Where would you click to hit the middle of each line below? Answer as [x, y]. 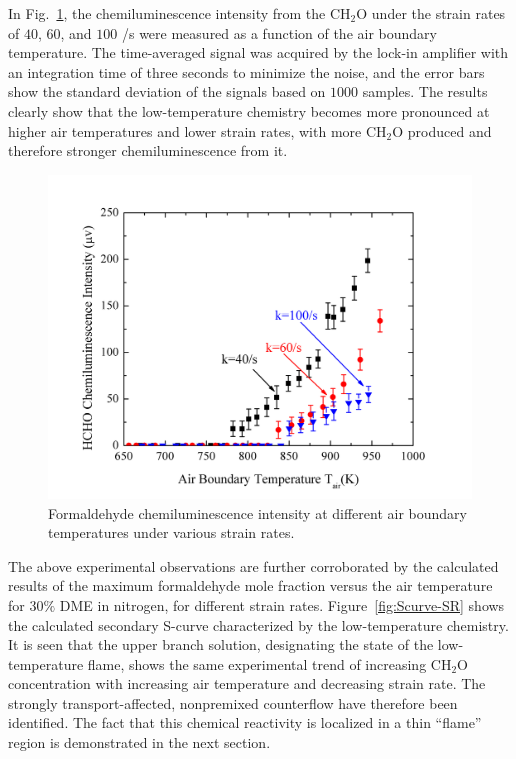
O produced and [442, 130]
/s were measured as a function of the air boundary [279, 32]
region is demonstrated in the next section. [139, 742]
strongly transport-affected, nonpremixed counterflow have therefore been [233, 702]
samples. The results [425, 91]
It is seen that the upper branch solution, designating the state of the [221, 644]
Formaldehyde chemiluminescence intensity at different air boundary [257, 512]
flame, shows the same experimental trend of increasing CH [269, 663]
